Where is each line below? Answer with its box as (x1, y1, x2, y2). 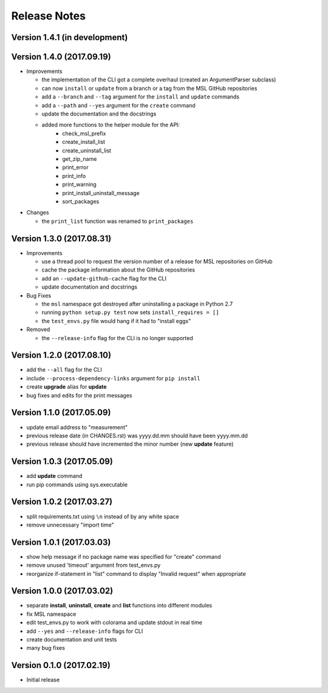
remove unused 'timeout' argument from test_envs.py (26, 562, 161, 569)
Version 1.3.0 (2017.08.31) (11, 233, 112, 244)
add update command (26, 473, 83, 480)
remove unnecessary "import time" (26, 521, 115, 528)
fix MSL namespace (26, 610, 77, 618)
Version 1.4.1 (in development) (11, 32, 128, 43)
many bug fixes (26, 644, 65, 652)
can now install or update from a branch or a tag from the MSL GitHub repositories (41, 84, 258, 92)
